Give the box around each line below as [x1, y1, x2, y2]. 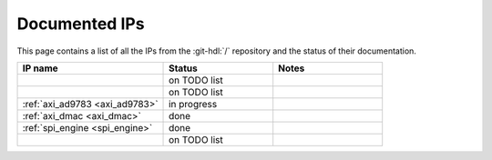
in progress [169, 97, 218, 110]
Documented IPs [16, 14, 145, 34]
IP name [22, 62, 58, 75]
